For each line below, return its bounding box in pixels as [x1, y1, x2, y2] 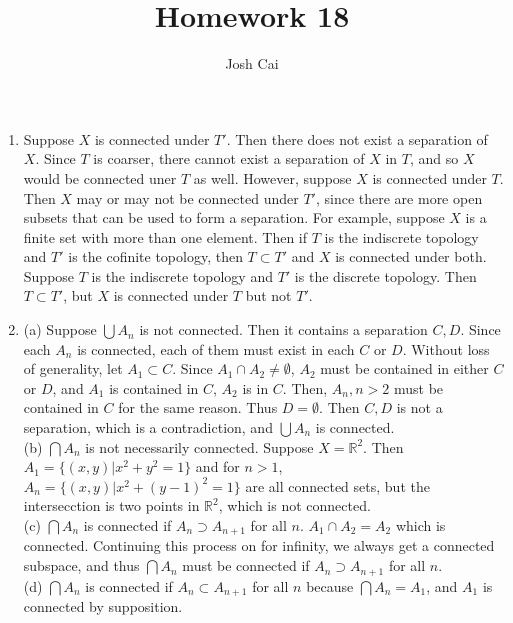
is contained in [109, 377, 199, 398]
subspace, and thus [23, 555, 140, 576]
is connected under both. [335, 246, 487, 267]
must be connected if [182, 555, 310, 576]
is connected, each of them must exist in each [77, 338, 355, 359]
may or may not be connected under [76, 187, 299, 208]
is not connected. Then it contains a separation [139, 319, 428, 340]
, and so [409, 148, 459, 169]
